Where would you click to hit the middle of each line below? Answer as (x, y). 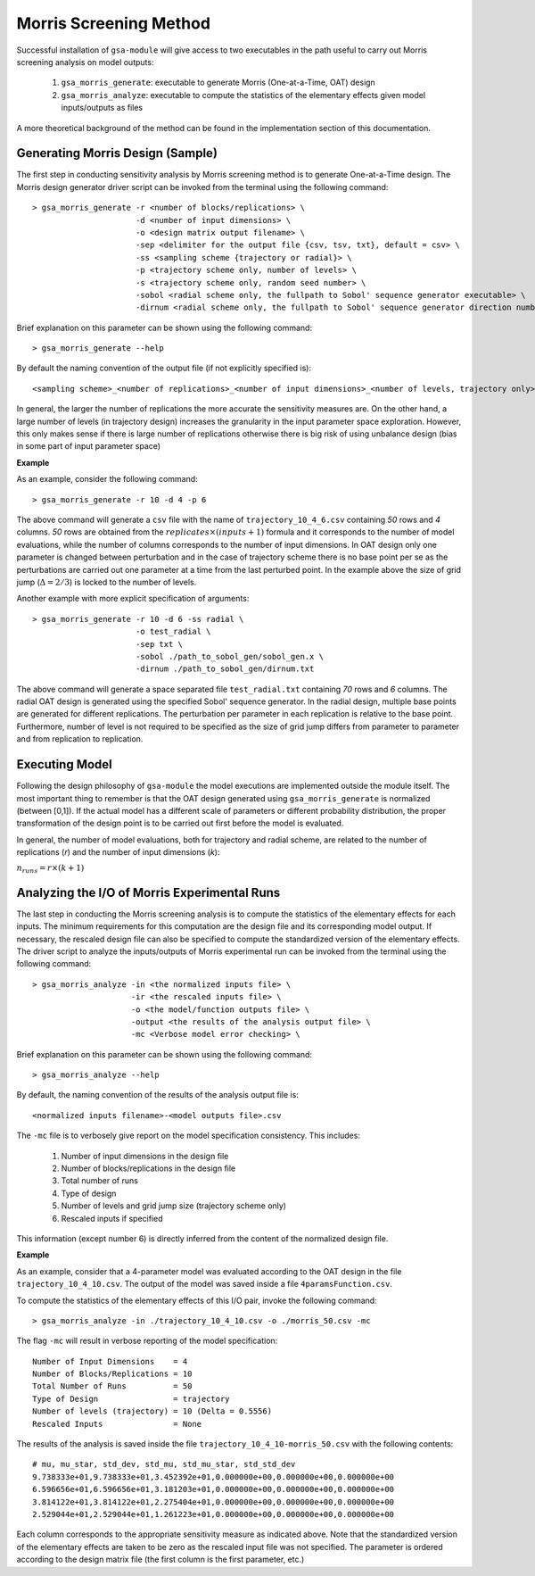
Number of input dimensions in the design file (145, 1156)
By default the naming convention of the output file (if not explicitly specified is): (164, 368)
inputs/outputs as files (102, 108)
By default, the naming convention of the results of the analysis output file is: (157, 1095)
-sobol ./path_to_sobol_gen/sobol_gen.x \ (230, 656)
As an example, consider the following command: (107, 479)
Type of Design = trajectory (132, 1398)
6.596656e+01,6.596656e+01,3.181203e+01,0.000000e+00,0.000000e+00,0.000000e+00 (214, 1489)
